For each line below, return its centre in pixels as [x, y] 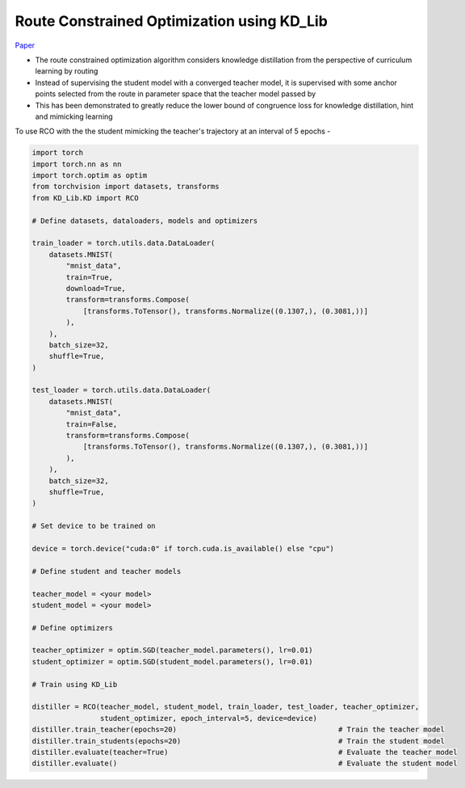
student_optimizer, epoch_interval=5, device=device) [209, 718]
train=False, [92, 424]
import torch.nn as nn [77, 164]
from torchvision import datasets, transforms [126, 187]
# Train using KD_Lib [75, 684]
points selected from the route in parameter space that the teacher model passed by [176, 94]
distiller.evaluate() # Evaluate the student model [245, 763]
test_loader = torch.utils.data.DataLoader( [121, 390]
